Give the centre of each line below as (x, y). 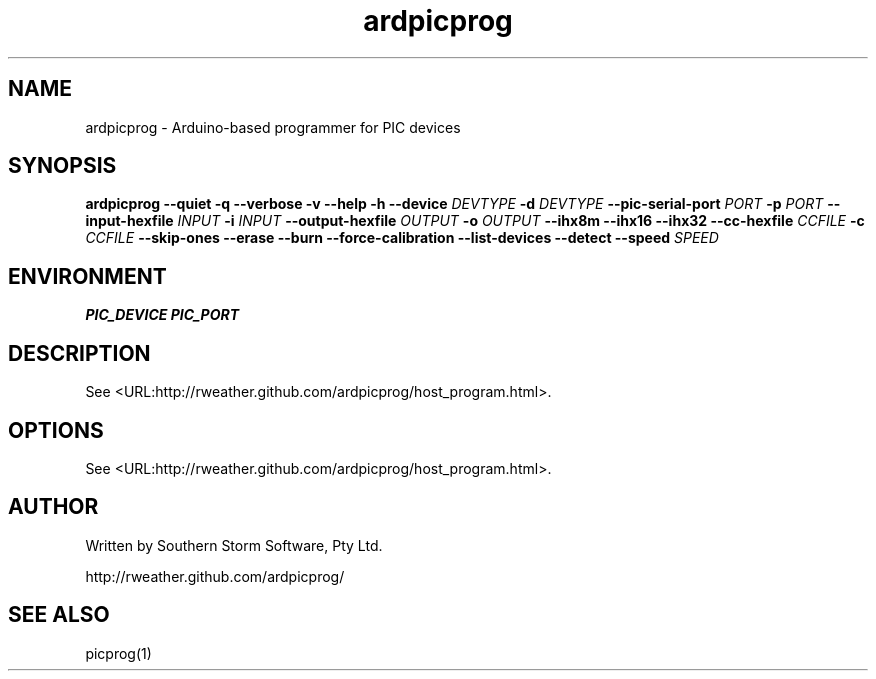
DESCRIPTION (79, 353)
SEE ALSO (59, 615)
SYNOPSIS (62, 166)
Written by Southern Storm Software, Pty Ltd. (234, 545)
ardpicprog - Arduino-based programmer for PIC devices (273, 127)
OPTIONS (56, 430)
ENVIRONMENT (87, 276)
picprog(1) (118, 653)
